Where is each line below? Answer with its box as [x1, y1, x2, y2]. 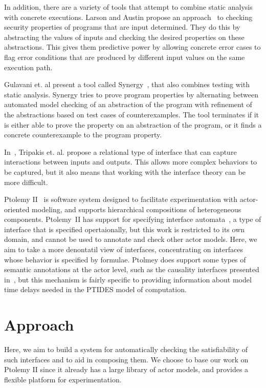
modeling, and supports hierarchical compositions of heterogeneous [32, 203, 241, 214]
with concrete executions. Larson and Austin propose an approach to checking [4, 11, 253, 22]
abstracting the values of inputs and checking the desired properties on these [4, 31, 245, 42]
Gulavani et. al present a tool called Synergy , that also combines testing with [4, 79, 250, 90]
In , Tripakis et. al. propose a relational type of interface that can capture [4, 146, 237, 157]
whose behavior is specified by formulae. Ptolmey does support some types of [4, 254, 246, 264]
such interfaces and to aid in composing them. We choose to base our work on [4, 354, 249, 364]
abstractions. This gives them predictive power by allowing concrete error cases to [4, 42, 261, 52]
